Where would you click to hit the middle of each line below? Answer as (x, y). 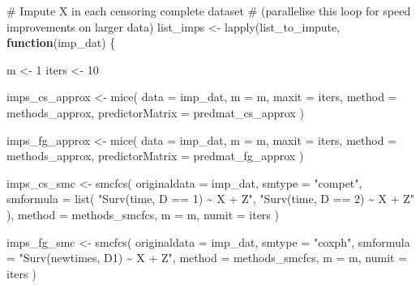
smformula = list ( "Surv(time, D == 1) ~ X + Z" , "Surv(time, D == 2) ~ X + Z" (211, 199)
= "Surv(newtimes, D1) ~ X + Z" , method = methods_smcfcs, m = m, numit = (207, 258)
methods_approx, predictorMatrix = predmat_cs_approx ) (155, 112)
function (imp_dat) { (61, 42)
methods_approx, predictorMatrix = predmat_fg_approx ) (155, 156)
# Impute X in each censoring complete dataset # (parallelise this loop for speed (209, 11)
